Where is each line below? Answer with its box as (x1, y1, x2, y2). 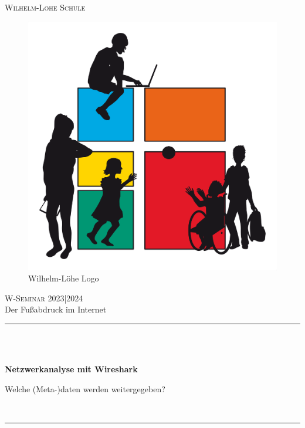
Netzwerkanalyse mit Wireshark (5, 363, 138, 375)
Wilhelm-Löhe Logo (28, 272, 99, 284)
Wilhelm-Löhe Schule (5, 1, 86, 13)
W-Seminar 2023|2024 (5, 291, 83, 304)
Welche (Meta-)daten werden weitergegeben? (5, 382, 165, 395)
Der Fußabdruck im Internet (5, 303, 107, 315)
